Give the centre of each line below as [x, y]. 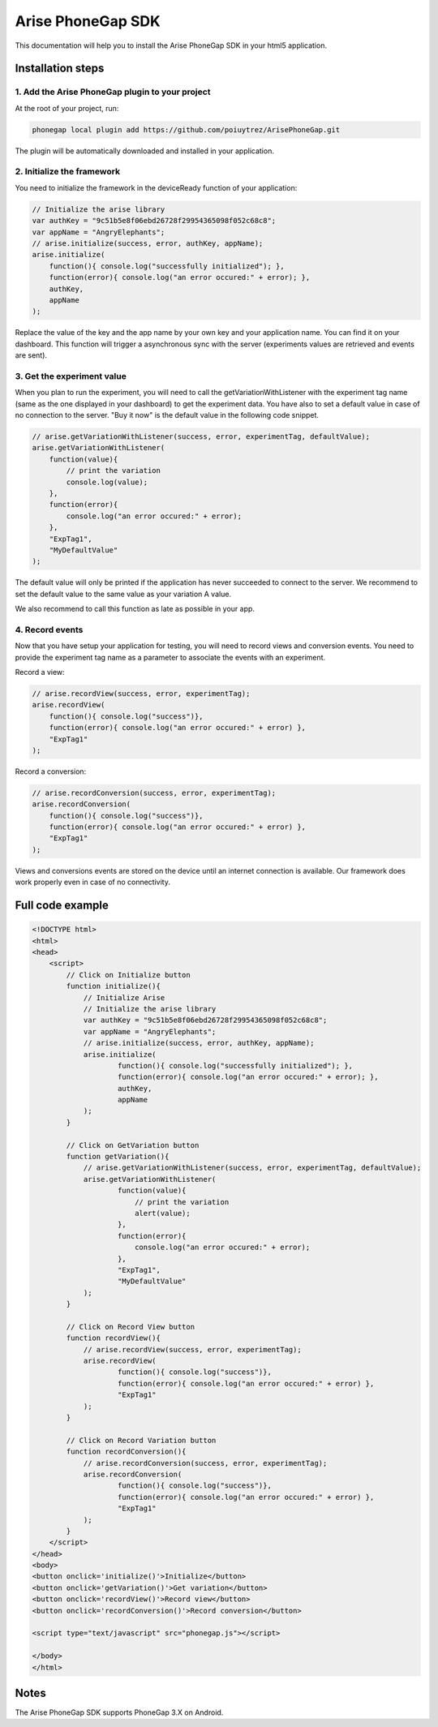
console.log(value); [107, 482]
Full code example [62, 906]
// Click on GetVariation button [133, 1145]
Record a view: [40, 672]
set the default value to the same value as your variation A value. [123, 594]
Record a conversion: [51, 771]
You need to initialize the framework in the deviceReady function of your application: [156, 187]
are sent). [31, 355]
